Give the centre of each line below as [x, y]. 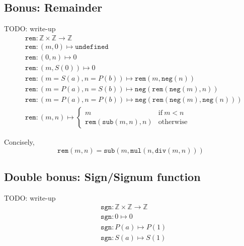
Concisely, [19, 142]
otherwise [173, 122]
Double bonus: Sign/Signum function [102, 177]
